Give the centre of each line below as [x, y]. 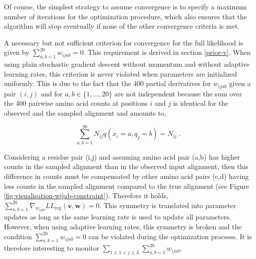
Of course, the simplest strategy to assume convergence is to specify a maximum [126, 6]
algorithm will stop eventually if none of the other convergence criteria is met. [122, 26]
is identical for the [201, 103]
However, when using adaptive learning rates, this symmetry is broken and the [123, 227]
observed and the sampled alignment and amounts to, [85, 113]
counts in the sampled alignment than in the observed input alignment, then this [126, 166]
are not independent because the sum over [178, 93]
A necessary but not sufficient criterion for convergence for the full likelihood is [124, 42]
